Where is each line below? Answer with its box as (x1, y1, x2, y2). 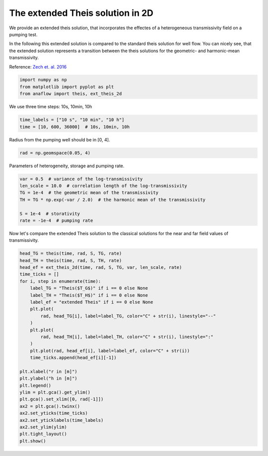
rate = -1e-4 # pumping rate (19, 217, 93, 223)
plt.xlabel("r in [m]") (19, 369, 78, 374)
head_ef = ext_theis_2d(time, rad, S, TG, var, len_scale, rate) (19, 264, 182, 270)
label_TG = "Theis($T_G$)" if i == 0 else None (30, 285, 148, 291)
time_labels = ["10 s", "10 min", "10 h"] (19, 117, 125, 123)
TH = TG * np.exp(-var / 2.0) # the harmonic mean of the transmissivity (19, 196, 206, 202)
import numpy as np (19, 77, 67, 83)
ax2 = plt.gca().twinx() (19, 403, 80, 409)
